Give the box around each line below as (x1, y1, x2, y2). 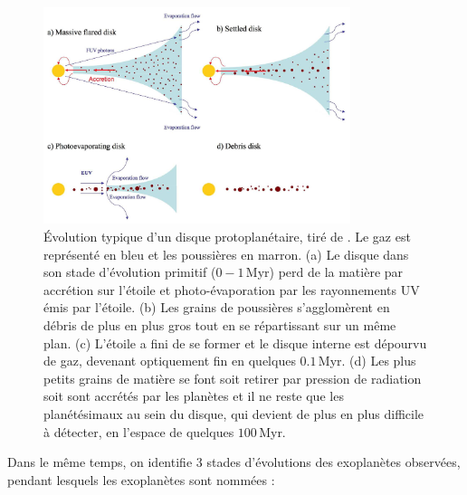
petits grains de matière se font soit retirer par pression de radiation (43, 368, 422, 387)
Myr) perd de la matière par (245, 262, 404, 281)
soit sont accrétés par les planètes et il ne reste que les (43, 386, 344, 405)
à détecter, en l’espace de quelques (43, 422, 234, 441)
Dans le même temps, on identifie (7, 452, 193, 471)
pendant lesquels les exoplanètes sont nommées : (7, 470, 275, 489)
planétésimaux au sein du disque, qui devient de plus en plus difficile (43, 405, 424, 424)
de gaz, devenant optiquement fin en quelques (43, 351, 296, 370)
